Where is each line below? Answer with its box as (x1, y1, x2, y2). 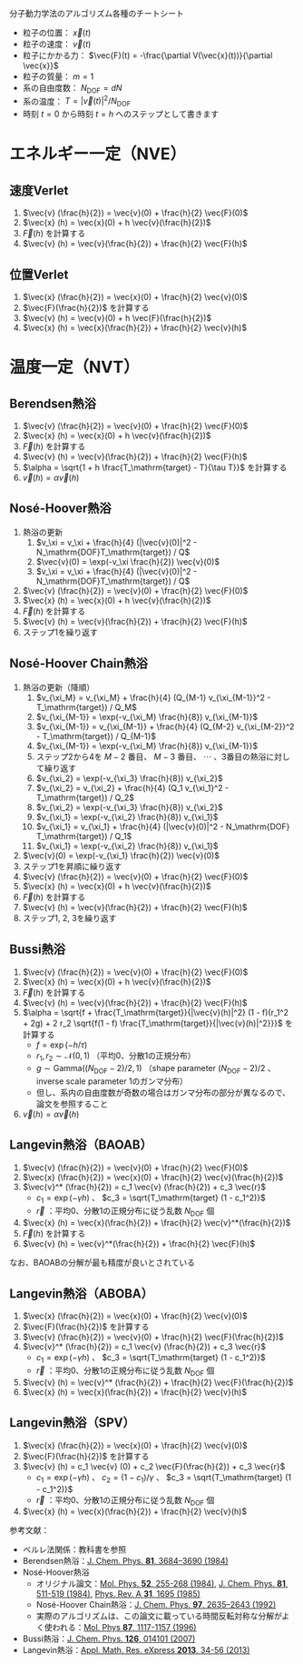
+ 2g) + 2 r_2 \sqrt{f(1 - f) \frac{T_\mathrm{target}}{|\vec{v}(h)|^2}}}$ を (22, 1017, 293, 1028)
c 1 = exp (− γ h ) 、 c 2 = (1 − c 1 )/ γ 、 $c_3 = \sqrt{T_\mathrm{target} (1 (35, 1471, 292, 1485)
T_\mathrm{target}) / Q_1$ (35, 830, 132, 841)
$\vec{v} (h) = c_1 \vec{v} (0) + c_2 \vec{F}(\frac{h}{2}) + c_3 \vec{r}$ (22, 1460, 286, 1471)
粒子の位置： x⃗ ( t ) (22, 27, 92, 38)
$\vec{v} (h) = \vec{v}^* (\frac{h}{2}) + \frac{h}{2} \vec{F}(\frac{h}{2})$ (22, 1377, 294, 1388)
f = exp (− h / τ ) (35, 1039, 88, 1050)
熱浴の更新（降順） (22, 681, 95, 693)
